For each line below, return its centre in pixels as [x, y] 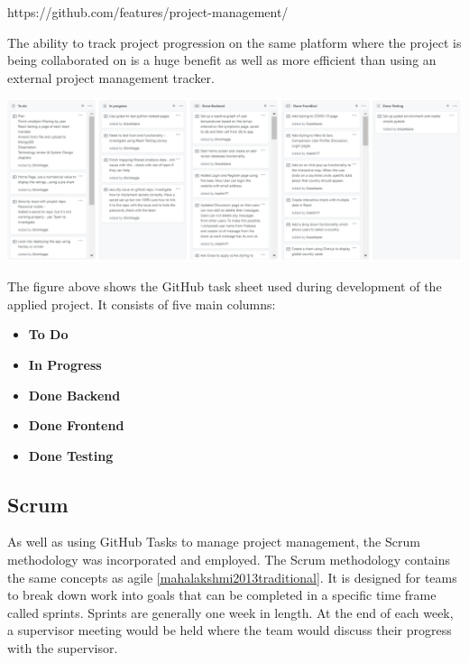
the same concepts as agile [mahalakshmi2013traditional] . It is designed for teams [232, 577]
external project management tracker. [111, 77]
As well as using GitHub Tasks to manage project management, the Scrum [214, 542]
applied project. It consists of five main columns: [142, 304]
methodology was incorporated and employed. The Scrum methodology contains [229, 560]
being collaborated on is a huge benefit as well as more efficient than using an [222, 60]
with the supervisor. [63, 648]
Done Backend [74, 395]
